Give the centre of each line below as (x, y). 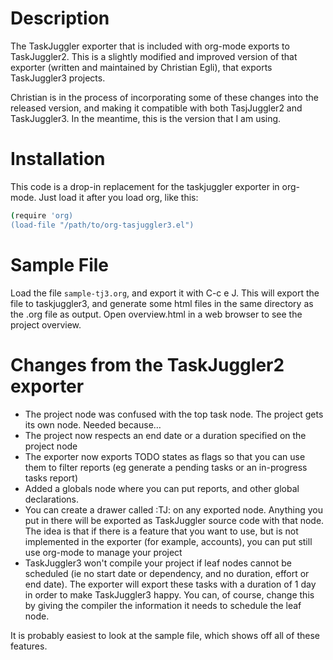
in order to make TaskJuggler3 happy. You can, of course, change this (169, 594)
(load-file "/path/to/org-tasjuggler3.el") (102, 225)
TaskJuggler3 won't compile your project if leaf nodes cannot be (158, 563)
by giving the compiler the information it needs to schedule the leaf (163, 605)
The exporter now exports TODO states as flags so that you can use (165, 456)
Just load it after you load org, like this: (118, 197)
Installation (58, 159)
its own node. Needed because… (93, 424)
